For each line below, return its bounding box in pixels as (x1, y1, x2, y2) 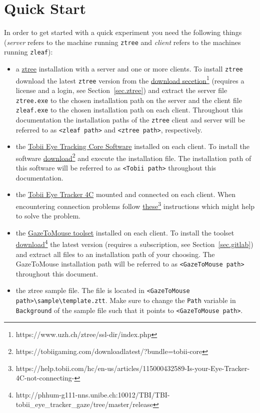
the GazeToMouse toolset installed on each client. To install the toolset (15, 227, 234, 237)
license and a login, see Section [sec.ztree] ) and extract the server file (15, 85, 227, 95)
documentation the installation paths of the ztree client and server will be (15, 114, 245, 124)
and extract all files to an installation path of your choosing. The (15, 248, 215, 259)
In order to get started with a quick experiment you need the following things (4, 27, 242, 37)
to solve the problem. (15, 210, 81, 221)
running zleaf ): (4, 46, 53, 57)
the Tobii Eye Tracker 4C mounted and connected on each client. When (15, 189, 236, 199)
